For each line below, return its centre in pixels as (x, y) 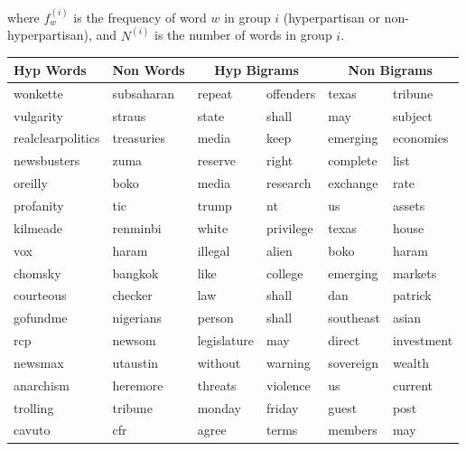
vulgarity (38, 115)
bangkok (135, 272)
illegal (214, 250)
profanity (39, 205)
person (215, 318)
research (289, 183)
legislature (226, 340)
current (412, 385)
